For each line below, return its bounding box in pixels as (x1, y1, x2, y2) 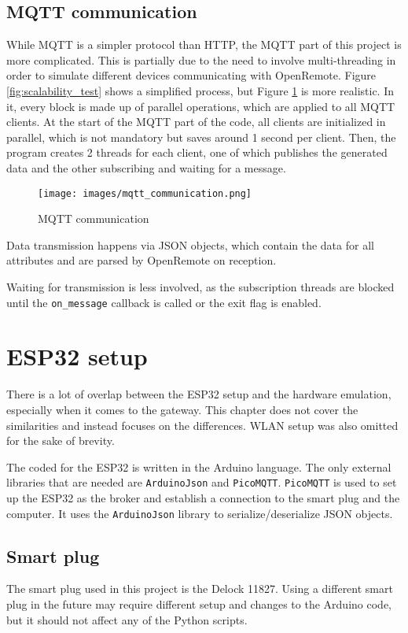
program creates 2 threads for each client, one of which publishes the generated (6, 144, 388, 161)
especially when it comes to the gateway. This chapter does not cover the (6, 401, 358, 417)
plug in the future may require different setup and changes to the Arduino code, (6, 596, 391, 613)
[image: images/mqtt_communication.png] (38, 187, 252, 199)
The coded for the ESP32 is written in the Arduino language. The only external (6, 458, 391, 475)
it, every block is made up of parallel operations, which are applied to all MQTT (6, 98, 395, 114)
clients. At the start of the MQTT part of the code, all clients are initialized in (6, 113, 386, 130)
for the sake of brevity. (6, 432, 115, 449)
